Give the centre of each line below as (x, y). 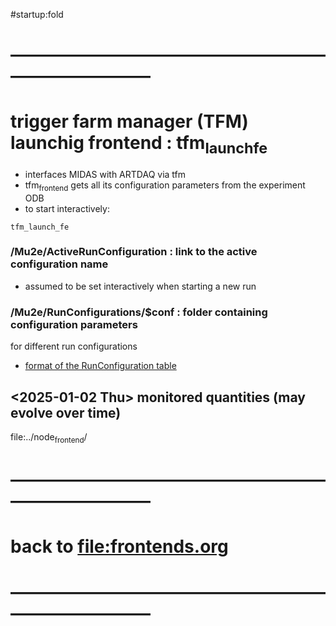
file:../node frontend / (49, 437)
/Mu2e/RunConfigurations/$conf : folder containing (139, 312)
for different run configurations (74, 346)
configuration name (59, 264)
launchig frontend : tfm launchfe (139, 145)
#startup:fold (37, 14)
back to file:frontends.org (119, 546)
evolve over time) (66, 412)
